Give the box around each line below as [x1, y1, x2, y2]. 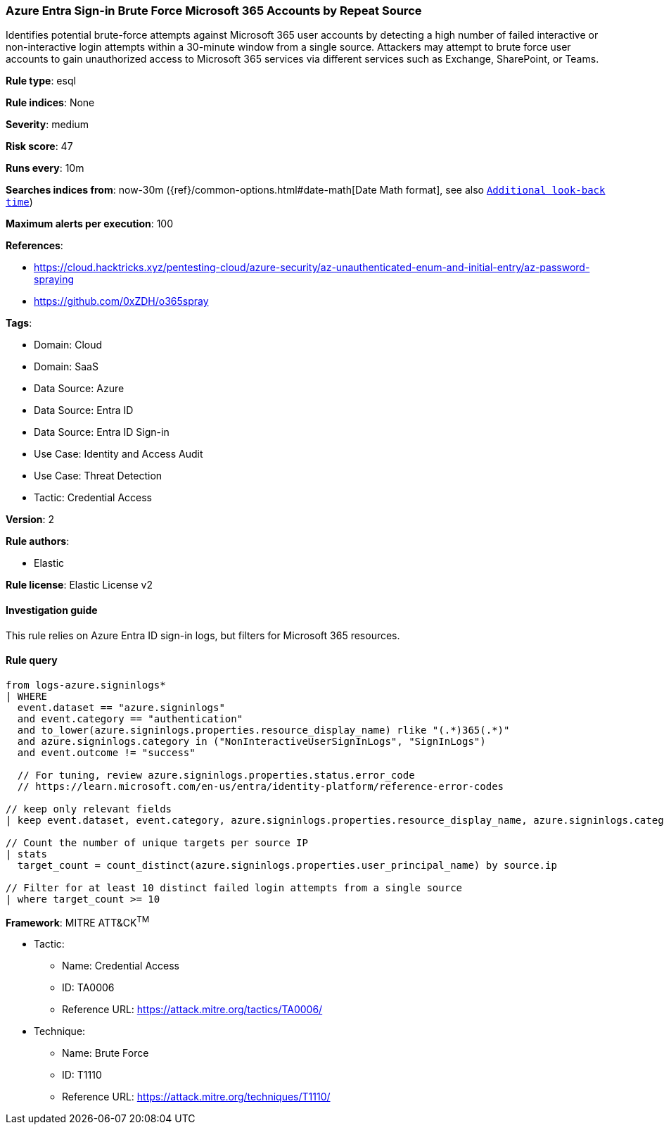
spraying [34, 273, 75, 286]
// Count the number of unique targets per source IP [6, 836, 308, 848]
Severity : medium [6, 118, 89, 131]
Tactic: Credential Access [34, 491, 152, 504]
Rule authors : [6, 535, 70, 548]
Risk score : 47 [6, 140, 73, 153]
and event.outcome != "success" [17, 746, 196, 758]
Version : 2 [6, 513, 55, 526]
